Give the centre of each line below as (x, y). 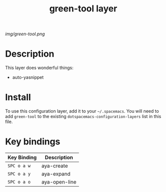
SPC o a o (19, 182)
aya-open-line (59, 182)
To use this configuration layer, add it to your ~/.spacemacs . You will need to (82, 111)
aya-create (55, 166)
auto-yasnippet (28, 77)
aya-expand (56, 174)
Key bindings (33, 142)
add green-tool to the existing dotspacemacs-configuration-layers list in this (83, 117)
